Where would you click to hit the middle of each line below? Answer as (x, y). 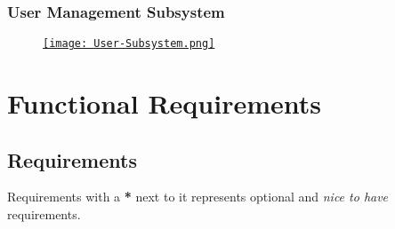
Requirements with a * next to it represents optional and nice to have (198, 197)
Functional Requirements (164, 103)
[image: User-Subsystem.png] (129, 44)
